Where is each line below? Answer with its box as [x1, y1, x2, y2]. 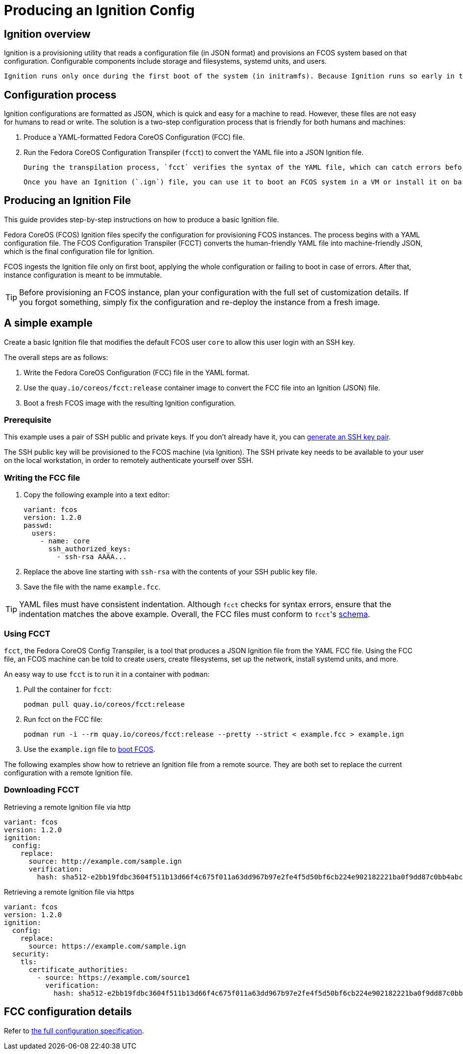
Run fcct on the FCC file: [24, 715, 103, 723]
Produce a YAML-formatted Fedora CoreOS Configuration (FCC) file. [24, 133, 245, 142]
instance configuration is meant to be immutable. [4, 270, 162, 279]
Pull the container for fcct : [24, 685, 112, 694]
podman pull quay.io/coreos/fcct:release [24, 700, 185, 708]
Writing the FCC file [4, 472, 80, 483]
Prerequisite [4, 415, 51, 425]
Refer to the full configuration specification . [4, 1026, 144, 1035]
